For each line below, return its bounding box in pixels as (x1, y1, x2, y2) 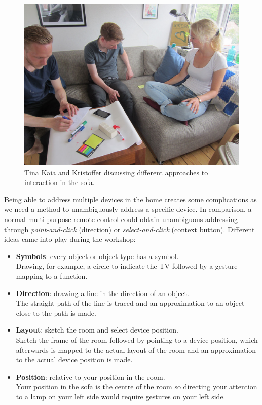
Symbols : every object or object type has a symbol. (16, 250, 179, 261)
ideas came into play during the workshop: (4, 234, 136, 244)
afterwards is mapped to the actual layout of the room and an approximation (16, 344, 256, 355)
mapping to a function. (16, 270, 88, 281)
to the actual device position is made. (16, 354, 133, 365)
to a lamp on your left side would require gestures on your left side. (16, 391, 226, 401)
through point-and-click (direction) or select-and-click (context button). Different (4, 224, 255, 234)
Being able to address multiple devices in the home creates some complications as (4, 194, 257, 204)
